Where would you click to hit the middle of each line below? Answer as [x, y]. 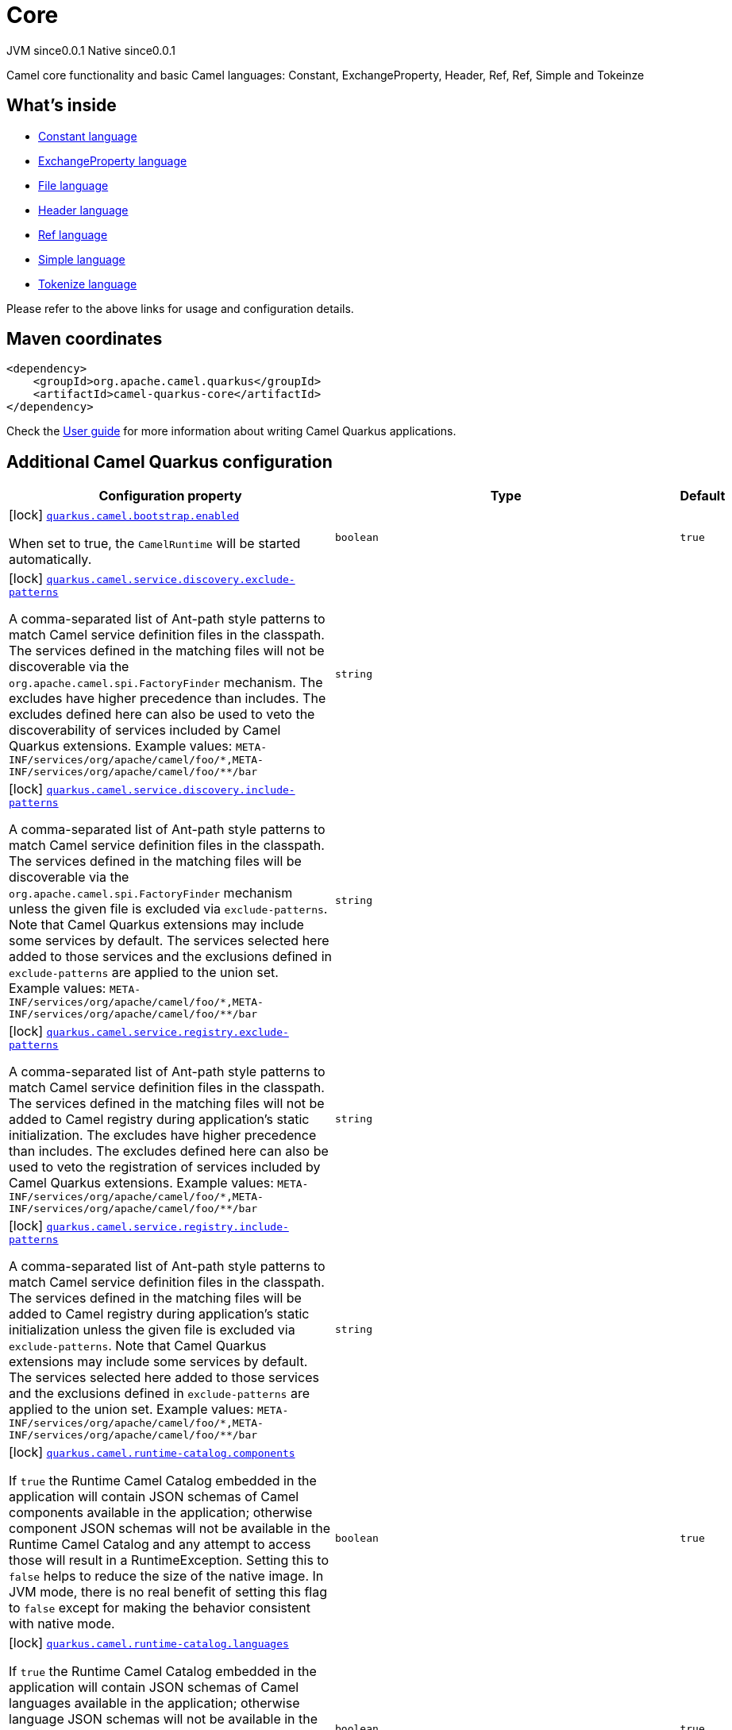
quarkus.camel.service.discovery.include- [171, 790]
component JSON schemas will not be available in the [170, 1529]
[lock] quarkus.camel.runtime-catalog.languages [149, 1643]
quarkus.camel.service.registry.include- [168, 1227]
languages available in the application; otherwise [154, 1703]
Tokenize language [88, 284]
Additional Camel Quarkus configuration [170, 461]
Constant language [88, 136]
